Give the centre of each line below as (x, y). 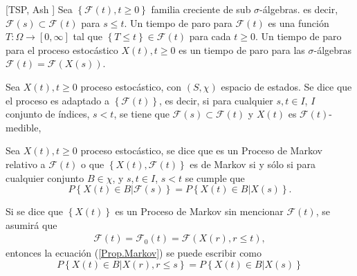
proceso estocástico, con (131, 86)
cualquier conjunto (45, 177)
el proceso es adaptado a (57, 100)
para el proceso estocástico (62, 49)
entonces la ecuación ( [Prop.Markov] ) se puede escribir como (134, 253)
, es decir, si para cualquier (216, 100)
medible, (24, 127)
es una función (299, 22)
